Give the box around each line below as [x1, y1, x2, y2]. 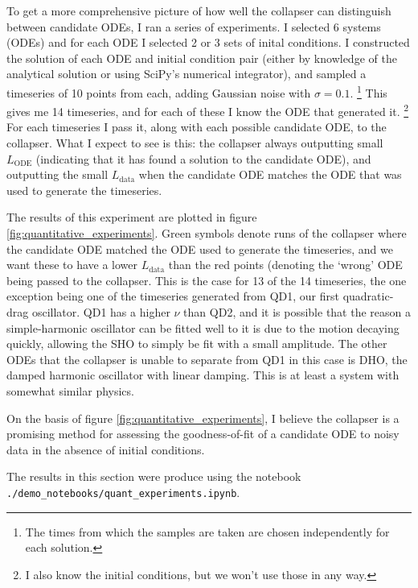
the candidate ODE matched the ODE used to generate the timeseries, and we [6, 240, 393, 257]
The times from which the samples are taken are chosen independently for [25, 523, 390, 540]
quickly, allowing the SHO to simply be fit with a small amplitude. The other [6, 335, 387, 352]
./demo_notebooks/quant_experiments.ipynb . [6, 483, 240, 500]
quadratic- [342, 288, 394, 304]
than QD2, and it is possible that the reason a [183, 304, 411, 320]
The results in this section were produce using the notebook [6, 468, 301, 485]
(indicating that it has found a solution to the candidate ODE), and [35, 150, 371, 167]
